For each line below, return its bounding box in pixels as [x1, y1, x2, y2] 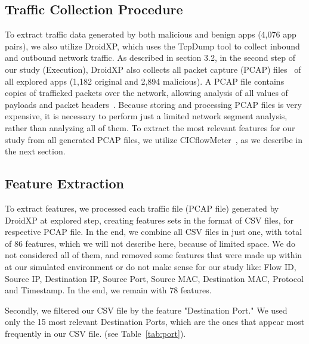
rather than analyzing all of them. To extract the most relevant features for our [5, 121, 295, 134]
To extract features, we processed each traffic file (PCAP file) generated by [5, 202, 279, 214]
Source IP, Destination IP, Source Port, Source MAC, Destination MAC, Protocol [5, 272, 304, 284]
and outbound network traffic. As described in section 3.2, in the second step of [5, 51, 296, 64]
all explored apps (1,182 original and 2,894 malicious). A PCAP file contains [5, 75, 285, 87]
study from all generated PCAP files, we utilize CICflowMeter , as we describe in [5, 133, 302, 145]
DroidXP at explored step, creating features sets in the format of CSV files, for [5, 213, 294, 226]
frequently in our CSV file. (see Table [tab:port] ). [5, 327, 186, 339]
